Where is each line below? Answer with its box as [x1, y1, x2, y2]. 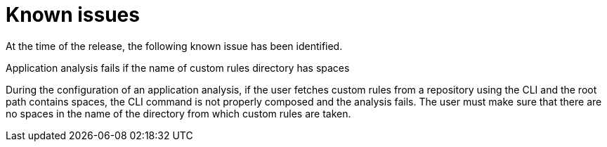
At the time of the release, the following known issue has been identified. [6, 39, 343, 52]
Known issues [6, 3, 140, 27]
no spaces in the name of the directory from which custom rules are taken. [6, 107, 351, 120]
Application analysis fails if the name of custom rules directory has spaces [6, 61, 350, 74]
